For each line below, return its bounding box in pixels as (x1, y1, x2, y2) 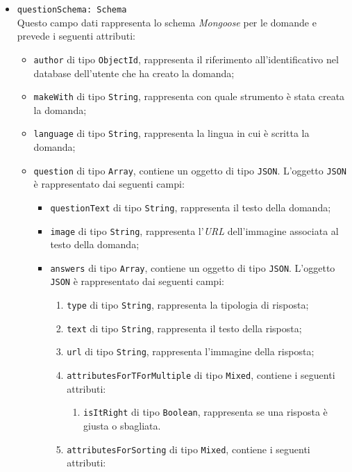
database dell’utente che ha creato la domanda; (33, 65, 235, 80)
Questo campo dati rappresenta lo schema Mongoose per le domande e (17, 15, 317, 29)
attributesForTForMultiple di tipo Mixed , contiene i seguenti (67, 368, 335, 382)
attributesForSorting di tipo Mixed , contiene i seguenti (67, 441, 310, 456)
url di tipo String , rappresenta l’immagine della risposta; (67, 344, 315, 359)
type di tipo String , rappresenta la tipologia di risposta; (67, 298, 309, 312)
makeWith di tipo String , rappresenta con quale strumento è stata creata (33, 89, 345, 104)
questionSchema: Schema (17, 5, 127, 15)
